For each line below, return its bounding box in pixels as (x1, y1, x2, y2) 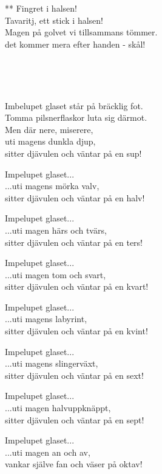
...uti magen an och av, (5, 445, 90, 458)
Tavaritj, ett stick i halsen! (5, 13, 103, 26)
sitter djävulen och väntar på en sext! (5, 368, 144, 381)
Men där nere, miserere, (5, 123, 93, 135)
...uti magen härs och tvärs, (5, 223, 107, 236)
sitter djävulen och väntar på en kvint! (5, 325, 148, 337)
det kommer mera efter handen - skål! (5, 37, 146, 50)
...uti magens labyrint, (5, 312, 87, 325)
